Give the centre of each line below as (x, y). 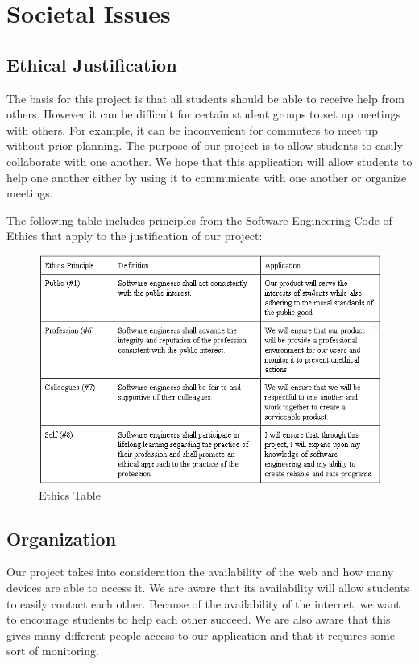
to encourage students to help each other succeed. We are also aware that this (199, 619)
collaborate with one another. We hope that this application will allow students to (209, 161)
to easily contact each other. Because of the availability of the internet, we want (203, 603)
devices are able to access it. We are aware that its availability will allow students (208, 588)
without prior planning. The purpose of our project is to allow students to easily (205, 145)
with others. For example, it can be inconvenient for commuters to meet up (192, 129)
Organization (62, 538)
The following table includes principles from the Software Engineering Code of (199, 220)
